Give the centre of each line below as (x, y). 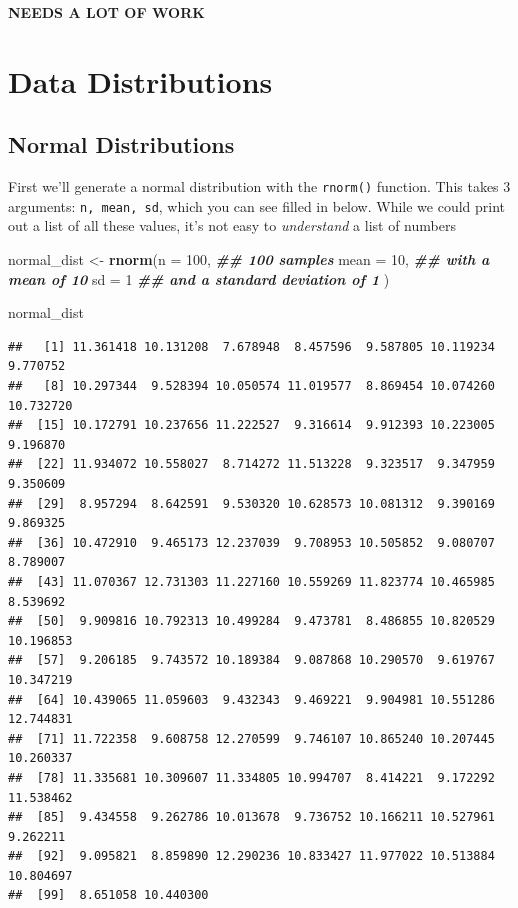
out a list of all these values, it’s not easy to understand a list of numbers (232, 225)
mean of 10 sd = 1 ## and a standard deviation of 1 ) (199, 278)
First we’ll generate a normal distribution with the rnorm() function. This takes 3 (259, 186)
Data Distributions (140, 80)
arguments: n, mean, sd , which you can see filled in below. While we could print (257, 205)
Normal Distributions (121, 144)
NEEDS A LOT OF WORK (106, 12)
